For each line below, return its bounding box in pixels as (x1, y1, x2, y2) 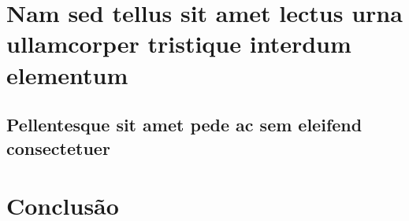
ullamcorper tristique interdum (6, 28, 351, 60)
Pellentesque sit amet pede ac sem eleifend (6, 112, 363, 137)
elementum (6, 58, 128, 90)
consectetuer (6, 135, 110, 160)
